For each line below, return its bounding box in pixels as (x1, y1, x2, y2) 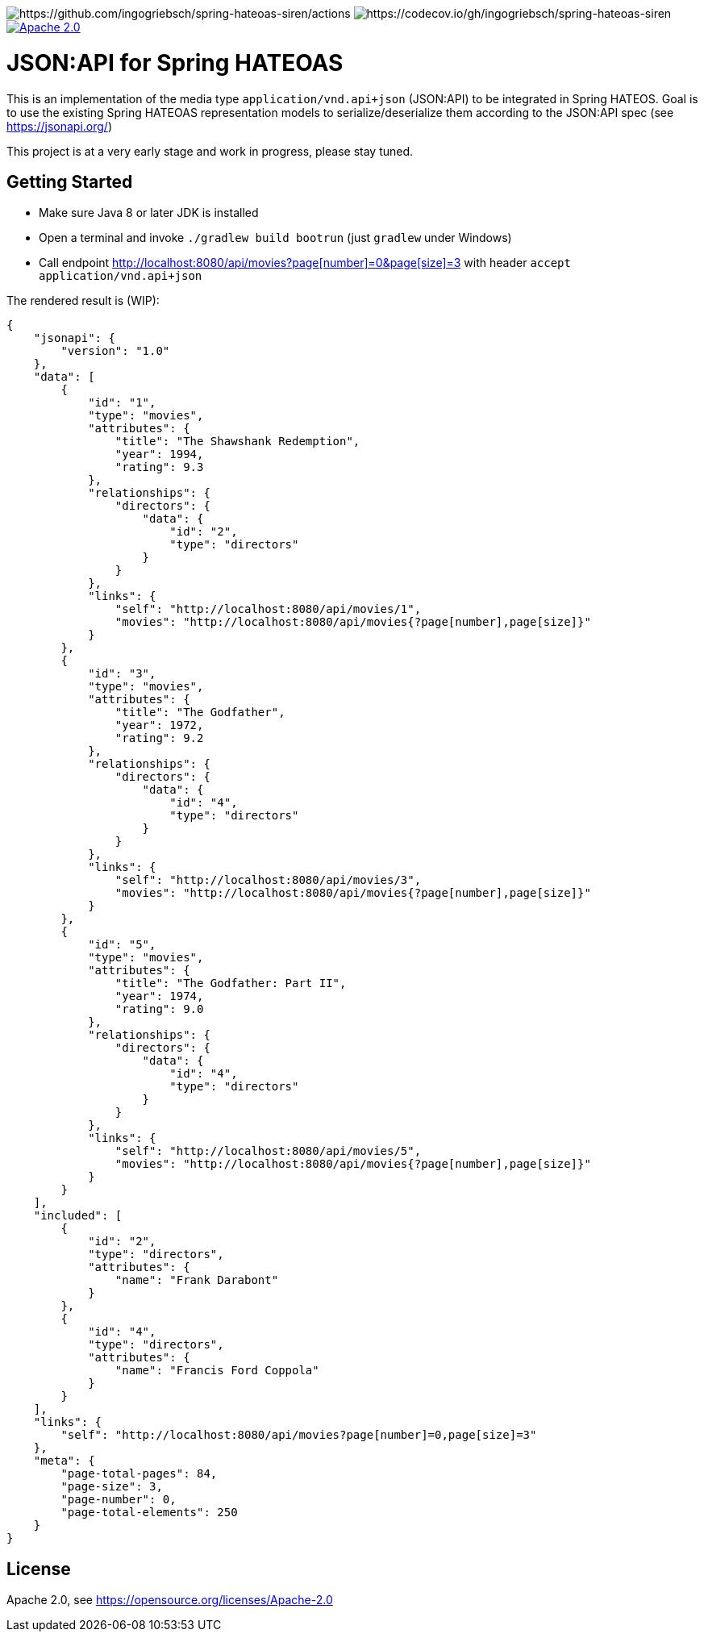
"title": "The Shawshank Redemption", (115, 435, 360, 448)
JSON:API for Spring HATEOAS (6, 48, 344, 77)
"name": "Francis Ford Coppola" (115, 1364, 319, 1378)
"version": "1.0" (60, 344, 170, 358)
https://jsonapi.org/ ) (6, 119, 112, 133)
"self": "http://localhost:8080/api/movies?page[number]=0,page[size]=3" (60, 1428, 537, 1442)
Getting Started (6, 171, 133, 192)
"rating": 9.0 (115, 1002, 204, 1016)
